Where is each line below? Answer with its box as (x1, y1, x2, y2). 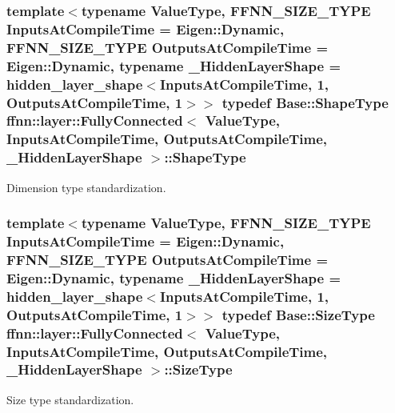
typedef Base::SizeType (221, 304, 375, 324)
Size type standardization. (6, 391, 134, 407)
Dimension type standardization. (6, 178, 166, 195)
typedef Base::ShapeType (221, 92, 389, 112)
